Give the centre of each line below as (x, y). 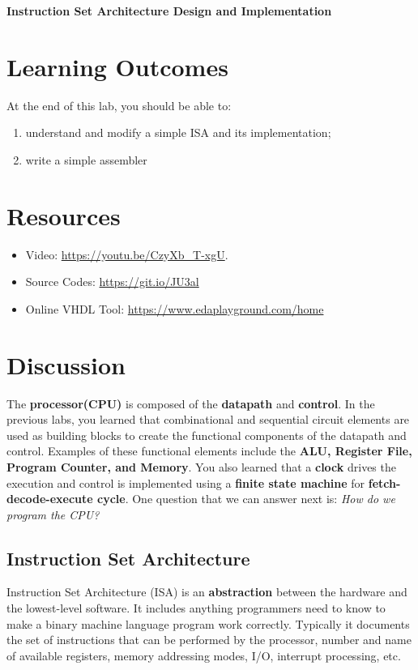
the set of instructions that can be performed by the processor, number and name (209, 640)
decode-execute (50, 499)
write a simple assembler (86, 159)
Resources (64, 215)
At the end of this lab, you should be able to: (119, 105)
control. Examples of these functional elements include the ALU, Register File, (209, 451)
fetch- (384, 482)
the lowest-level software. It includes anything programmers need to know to (196, 608)
